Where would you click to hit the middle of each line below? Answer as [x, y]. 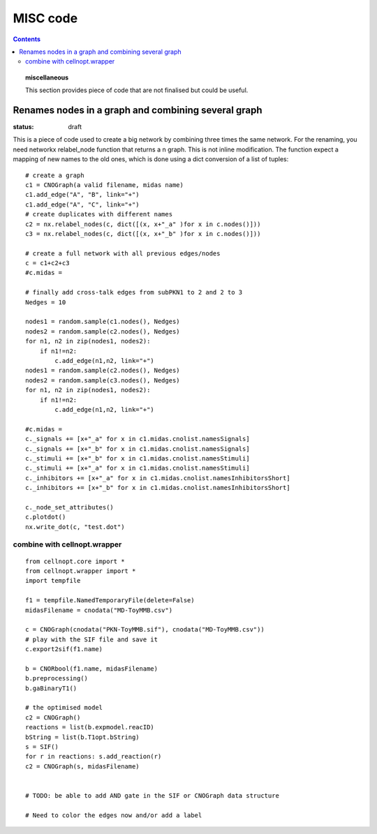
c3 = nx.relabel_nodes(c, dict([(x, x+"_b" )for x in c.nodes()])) [143, 233]
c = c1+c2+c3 [47, 263]
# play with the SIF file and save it [92, 639]
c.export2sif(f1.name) [64, 649]
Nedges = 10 [46, 302]
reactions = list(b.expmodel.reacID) [90, 727]
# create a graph [55, 175]
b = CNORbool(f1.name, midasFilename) [92, 669]
